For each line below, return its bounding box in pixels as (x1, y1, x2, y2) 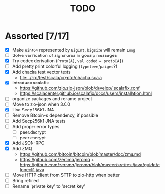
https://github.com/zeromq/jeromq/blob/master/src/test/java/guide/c (19, 162, 160, 167)
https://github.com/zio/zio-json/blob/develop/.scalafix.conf (19, 85, 140, 91)
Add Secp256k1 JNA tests (12, 118, 66, 124)
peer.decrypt (19, 129, 46, 135)
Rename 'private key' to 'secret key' (12, 183, 85, 189)
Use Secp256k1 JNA (12, 107, 54, 113)
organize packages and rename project (12, 96, 92, 102)
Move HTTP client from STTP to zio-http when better (12, 172, 120, 178)
